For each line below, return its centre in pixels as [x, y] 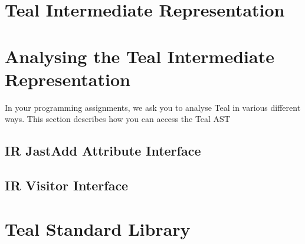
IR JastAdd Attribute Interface [103, 151]
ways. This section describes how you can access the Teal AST [117, 119]
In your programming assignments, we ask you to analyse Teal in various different [153, 107]
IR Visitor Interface [67, 185]
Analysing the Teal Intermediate [140, 56]
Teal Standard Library [98, 228]
